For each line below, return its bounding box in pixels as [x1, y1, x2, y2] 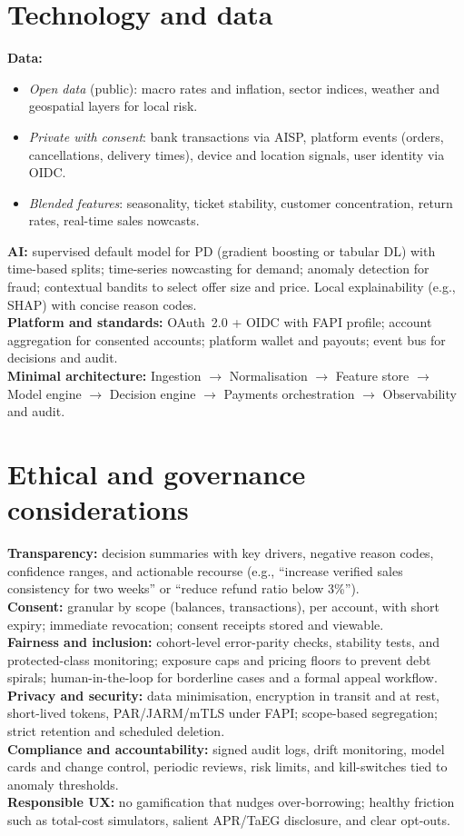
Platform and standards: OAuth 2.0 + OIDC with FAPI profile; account [7, 313, 432, 332]
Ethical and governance [7, 455, 306, 492]
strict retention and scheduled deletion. [7, 722, 225, 741]
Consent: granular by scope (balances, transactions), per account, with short [7, 596, 439, 615]
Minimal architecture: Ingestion [7, 366, 202, 385]
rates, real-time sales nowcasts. [28, 211, 200, 230]
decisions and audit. [7, 348, 118, 367]
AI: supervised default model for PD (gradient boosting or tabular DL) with [7, 241, 436, 260]
